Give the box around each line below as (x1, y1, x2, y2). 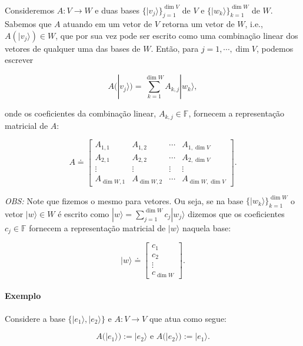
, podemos (256, 42, 294, 54)
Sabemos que (5, 18, 52, 30)
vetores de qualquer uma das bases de (5, 42, 141, 54)
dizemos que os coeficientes (188, 207, 285, 219)
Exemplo (5, 290, 41, 302)
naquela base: (182, 221, 231, 234)
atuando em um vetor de (63, 18, 152, 30)
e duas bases (95, 4, 140, 16)
